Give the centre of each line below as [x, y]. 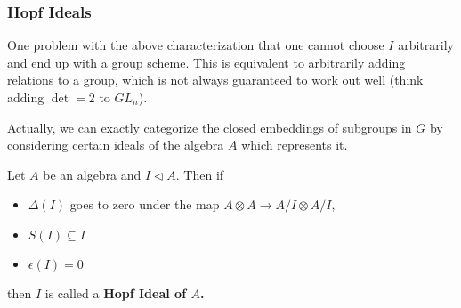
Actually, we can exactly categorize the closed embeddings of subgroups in [210, 127]
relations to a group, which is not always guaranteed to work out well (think [215, 80]
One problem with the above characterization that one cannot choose [196, 45]
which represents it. [295, 145]
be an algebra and [92, 174]
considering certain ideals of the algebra [116, 145]
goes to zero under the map [145, 204]
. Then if [200, 174]
